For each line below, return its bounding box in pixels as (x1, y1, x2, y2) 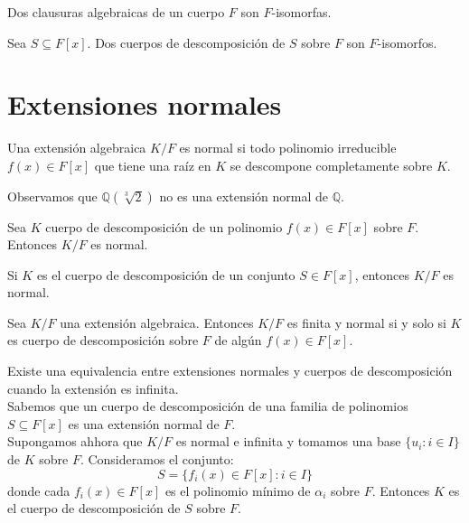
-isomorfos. (377, 33, 437, 51)
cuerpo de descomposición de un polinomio (45, 217, 283, 236)
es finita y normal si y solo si (286, 313, 446, 332)
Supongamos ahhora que (7, 432, 143, 451)
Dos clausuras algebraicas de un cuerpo (7, 3, 225, 21)
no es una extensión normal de (159, 186, 329, 205)
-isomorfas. (271, 3, 332, 21)
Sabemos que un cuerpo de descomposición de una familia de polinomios (7, 397, 408, 416)
